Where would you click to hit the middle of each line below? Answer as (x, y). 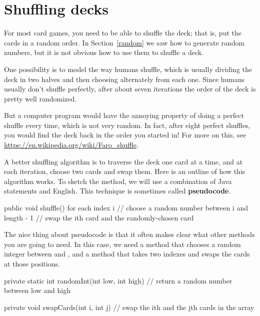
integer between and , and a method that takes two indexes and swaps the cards (127, 254)
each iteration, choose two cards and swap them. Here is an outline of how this (125, 171)
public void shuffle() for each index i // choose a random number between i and (126, 208)
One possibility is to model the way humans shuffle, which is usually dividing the (128, 69)
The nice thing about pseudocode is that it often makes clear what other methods (129, 234)
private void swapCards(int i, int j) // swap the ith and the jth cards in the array (129, 307)
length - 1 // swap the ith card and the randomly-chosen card (99, 217)
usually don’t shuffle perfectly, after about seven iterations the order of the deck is (130, 89)
